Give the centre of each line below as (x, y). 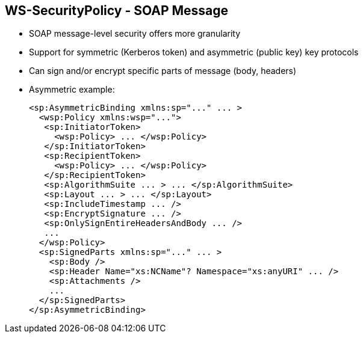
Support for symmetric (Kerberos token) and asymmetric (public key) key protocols (194, 52)
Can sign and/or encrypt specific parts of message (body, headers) (163, 71)
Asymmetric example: (72, 90)
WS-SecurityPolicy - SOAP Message (117, 11)
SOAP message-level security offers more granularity (135, 34)
